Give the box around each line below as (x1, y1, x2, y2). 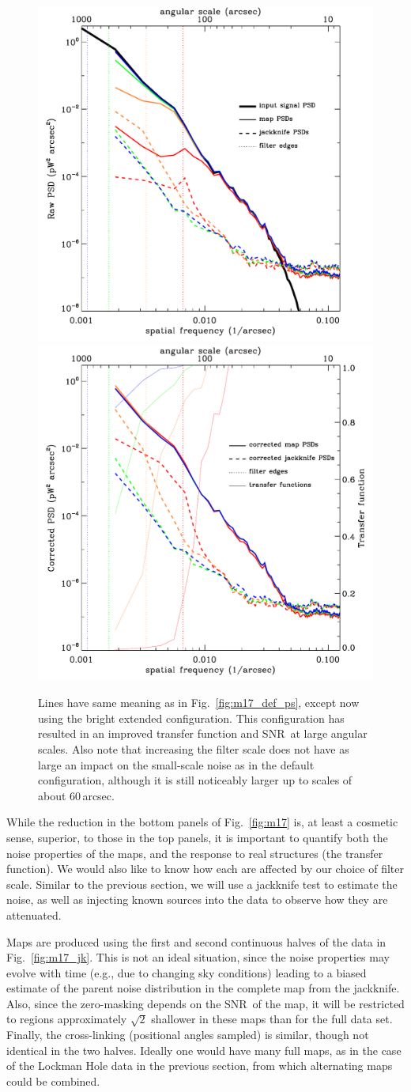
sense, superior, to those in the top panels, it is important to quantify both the (6, 829, 388, 845)
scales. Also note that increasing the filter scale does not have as (38, 740, 349, 757)
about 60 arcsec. (38, 787, 115, 803)
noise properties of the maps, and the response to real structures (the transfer (6, 845, 383, 861)
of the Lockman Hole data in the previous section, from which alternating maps (6, 1057, 393, 1074)
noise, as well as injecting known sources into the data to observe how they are (6, 891, 388, 908)
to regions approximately (6, 1011, 127, 1027)
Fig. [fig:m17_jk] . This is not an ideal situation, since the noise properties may (6, 949, 390, 965)
